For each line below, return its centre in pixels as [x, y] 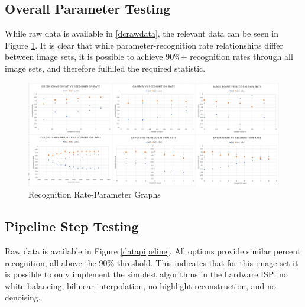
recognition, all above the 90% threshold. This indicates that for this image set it [152, 262]
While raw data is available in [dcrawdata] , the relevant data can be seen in [142, 33]
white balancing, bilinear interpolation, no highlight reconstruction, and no [140, 285]
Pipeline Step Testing [72, 226]
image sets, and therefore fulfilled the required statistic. [105, 68]
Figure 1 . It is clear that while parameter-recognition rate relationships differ [144, 45]
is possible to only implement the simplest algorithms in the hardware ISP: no [146, 274]
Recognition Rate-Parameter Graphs [95, 194]
